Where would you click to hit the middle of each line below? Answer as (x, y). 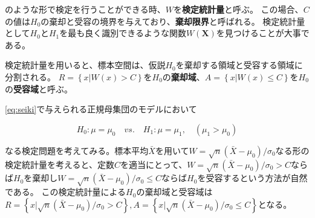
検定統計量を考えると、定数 (60, 164)
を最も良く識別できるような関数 (123, 33)
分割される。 (30, 76)
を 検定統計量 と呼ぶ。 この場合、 (238, 9)
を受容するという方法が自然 (252, 178)
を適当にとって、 (154, 164)
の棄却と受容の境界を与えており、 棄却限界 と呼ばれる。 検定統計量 (173, 21)
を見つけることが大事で (263, 33)
